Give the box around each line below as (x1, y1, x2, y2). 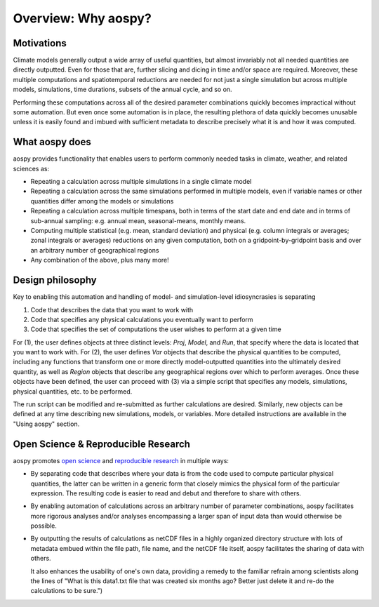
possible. (30, 521, 58, 530)
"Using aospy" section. (13, 420, 80, 428)
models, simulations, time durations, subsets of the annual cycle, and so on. (13, 85, 232, 94)
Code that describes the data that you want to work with (30, 305, 194, 314)
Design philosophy (13, 274, 98, 286)
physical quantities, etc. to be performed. (13, 387, 133, 396)
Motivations (13, 37, 67, 49)
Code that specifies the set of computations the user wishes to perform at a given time (30, 325, 281, 333)
